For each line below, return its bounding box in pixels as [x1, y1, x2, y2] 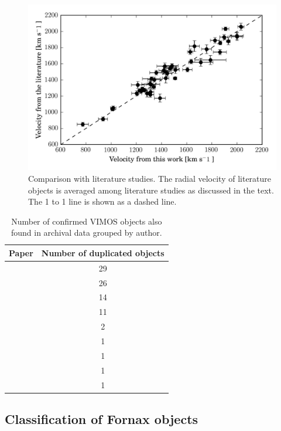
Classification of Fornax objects [5, 410, 198, 428]
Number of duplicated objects [41, 246, 165, 259]
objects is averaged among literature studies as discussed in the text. [28, 184, 274, 196]
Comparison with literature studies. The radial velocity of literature [28, 172, 272, 184]
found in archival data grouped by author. [11, 226, 162, 239]
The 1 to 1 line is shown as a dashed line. [28, 195, 177, 208]
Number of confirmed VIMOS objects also [11, 215, 162, 227]
